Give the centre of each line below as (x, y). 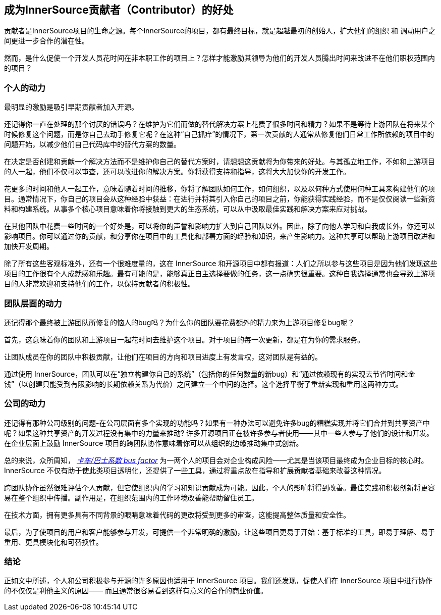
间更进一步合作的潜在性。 (46, 41)
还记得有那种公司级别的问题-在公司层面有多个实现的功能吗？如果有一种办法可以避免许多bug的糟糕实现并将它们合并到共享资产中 (217, 423)
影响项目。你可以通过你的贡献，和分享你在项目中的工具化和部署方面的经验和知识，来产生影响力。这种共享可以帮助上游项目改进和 (219, 236)
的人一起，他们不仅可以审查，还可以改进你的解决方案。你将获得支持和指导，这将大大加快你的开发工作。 (177, 172)
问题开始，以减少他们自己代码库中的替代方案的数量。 (92, 144)
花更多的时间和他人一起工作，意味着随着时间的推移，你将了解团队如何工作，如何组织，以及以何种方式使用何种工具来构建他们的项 (219, 189)
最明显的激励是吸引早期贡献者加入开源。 (71, 107)
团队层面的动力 (33, 303)
